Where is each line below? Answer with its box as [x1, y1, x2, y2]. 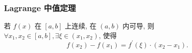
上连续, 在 [65, 21, 96, 31]
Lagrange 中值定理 [4, 1, 76, 13]
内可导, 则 [122, 21, 154, 31]
